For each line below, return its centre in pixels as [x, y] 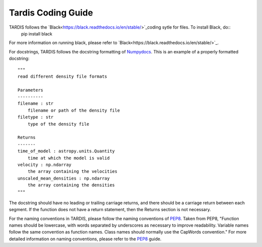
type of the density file [58, 124]
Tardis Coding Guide [51, 13]
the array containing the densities [71, 185]
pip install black [37, 33]
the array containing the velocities [72, 172]
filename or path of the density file [74, 110]
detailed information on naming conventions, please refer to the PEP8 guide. [85, 239]
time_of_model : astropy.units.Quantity [66, 151]
